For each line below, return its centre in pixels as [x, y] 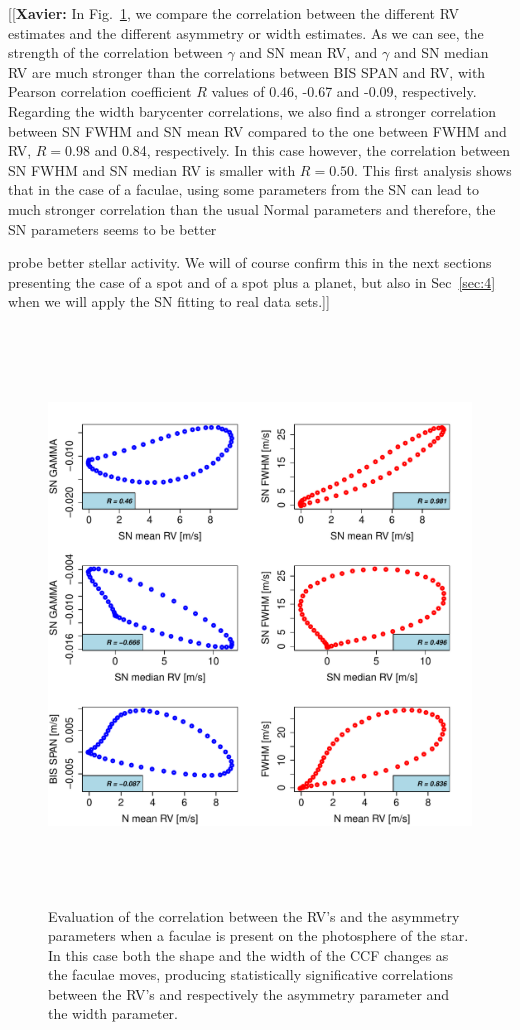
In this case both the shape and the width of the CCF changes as [248, 954]
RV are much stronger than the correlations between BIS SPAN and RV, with [247, 71]
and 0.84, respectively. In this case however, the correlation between [302, 150]
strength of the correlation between [115, 52]
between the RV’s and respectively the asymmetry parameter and [249, 993]
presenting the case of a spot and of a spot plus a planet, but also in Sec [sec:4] [252, 281]
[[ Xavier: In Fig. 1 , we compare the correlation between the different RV [233, 13]
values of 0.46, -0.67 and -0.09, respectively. [344, 91]
